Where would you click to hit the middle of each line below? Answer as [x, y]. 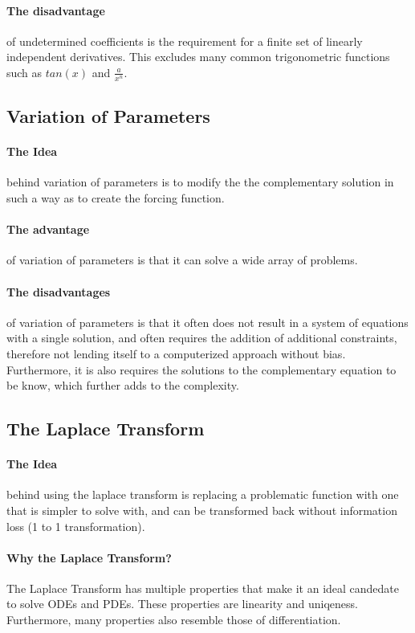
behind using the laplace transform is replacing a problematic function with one [203, 494]
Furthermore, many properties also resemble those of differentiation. [174, 620]
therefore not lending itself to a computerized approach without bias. [176, 353]
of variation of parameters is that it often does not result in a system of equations [207, 322]
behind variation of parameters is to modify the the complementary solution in [200, 182]
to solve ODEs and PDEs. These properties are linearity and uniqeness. [183, 604]
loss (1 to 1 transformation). [76, 526]
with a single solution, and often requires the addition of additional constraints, [202, 338]
